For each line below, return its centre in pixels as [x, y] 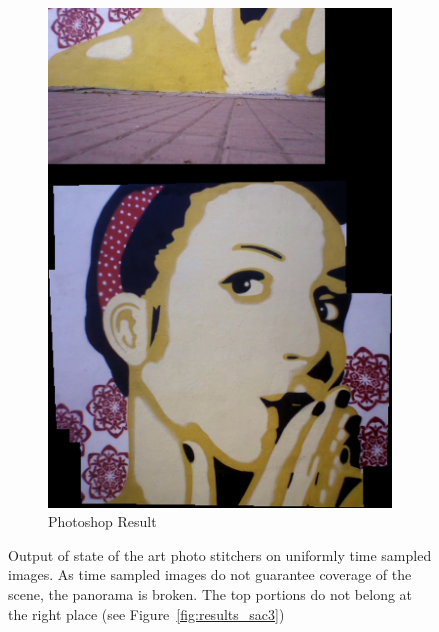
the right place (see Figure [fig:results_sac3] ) [146, 613]
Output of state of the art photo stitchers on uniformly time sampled [220, 554]
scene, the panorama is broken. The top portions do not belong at [210, 594]
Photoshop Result [102, 521]
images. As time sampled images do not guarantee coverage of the [210, 574]
